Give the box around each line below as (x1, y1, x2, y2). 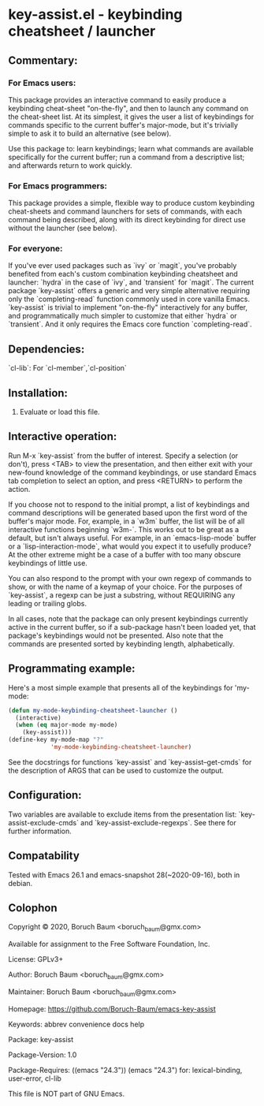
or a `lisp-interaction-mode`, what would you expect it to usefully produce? (8, 542, 252, 551)
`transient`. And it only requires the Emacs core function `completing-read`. (8, 319, 252, 329)
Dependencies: (8, 342, 85, 356)
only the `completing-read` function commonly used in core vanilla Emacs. (8, 294, 251, 304)
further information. (8, 826, 73, 836)
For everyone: (8, 243, 63, 254)
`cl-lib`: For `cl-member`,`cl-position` (8, 363, 128, 373)
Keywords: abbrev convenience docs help (8, 1019, 145, 1029)
